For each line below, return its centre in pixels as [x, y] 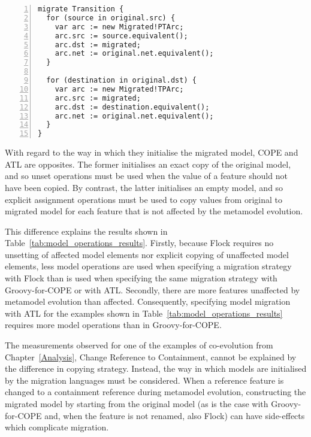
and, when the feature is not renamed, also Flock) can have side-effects [175, 415]
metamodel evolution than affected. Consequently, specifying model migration [148, 301]
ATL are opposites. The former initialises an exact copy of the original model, [148, 164]
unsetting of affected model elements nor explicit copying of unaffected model [147, 254]
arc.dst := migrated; [98, 45]
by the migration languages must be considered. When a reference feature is [144, 380]
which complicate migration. [57, 427]
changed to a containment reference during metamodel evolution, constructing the [155, 392]
